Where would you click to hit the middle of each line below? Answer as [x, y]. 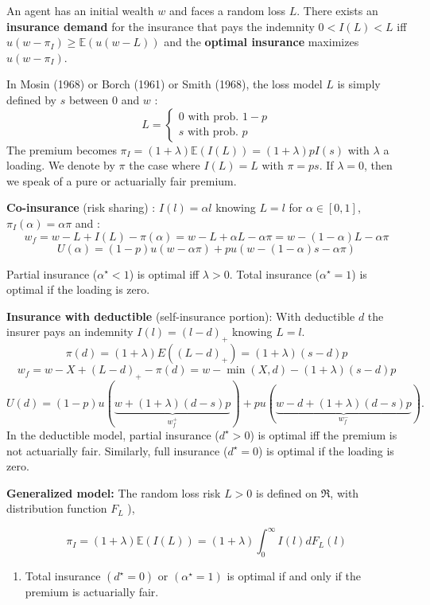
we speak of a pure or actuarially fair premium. [122, 180]
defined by [32, 99]
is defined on [287, 492]
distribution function [57, 508]
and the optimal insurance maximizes [261, 42]
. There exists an [337, 10]
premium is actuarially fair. [92, 592]
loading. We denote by [61, 165]
